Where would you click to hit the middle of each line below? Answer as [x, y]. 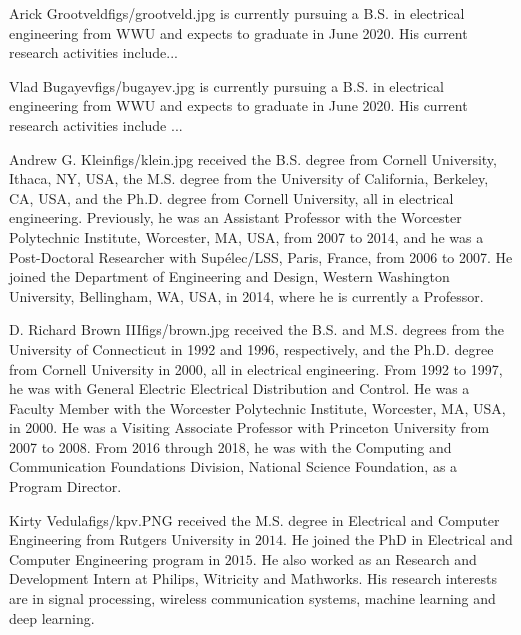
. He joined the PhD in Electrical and [398, 539]
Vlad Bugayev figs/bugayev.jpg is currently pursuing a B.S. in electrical [226, 85]
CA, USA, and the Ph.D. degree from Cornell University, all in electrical [231, 197]
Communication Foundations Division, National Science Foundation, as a [233, 466]
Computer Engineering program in [115, 558]
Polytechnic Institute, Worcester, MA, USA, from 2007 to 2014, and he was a [246, 236]
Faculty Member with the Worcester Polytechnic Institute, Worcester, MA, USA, [257, 407]
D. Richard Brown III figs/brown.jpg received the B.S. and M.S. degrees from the [257, 329]
